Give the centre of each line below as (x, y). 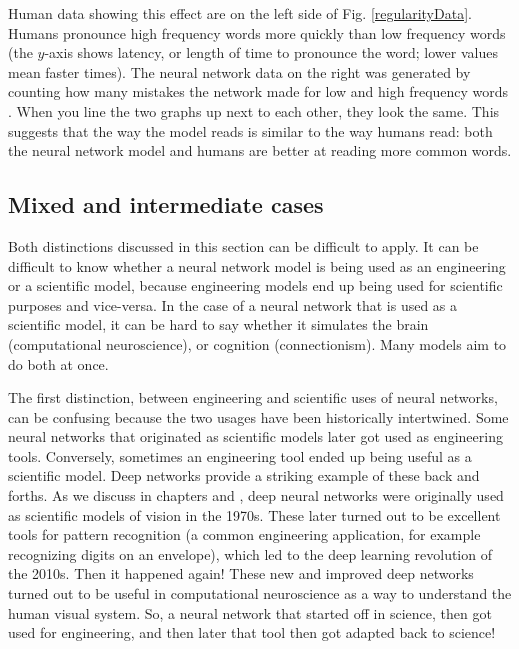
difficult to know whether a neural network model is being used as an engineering (257, 265)
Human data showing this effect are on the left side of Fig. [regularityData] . (240, 13)
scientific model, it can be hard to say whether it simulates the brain (218, 324)
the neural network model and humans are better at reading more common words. (260, 150)
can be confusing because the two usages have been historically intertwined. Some (258, 416)
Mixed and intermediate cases (166, 204)
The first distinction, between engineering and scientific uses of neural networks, (253, 397)
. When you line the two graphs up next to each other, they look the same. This (254, 110)
